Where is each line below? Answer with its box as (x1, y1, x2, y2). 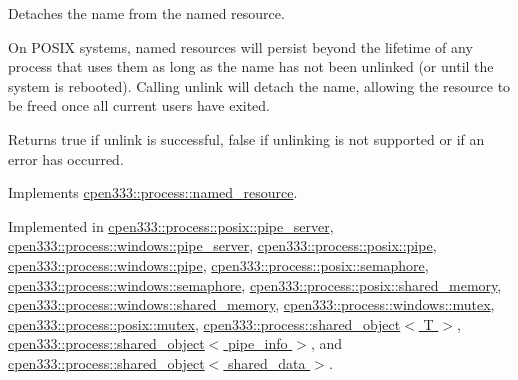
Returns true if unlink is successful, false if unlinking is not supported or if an (8, 128, 485, 149)
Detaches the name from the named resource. (8, 3, 285, 23)
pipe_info (228, 333, 288, 354)
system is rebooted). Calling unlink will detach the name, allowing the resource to (8, 75, 511, 96)
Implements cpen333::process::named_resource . (8, 182, 298, 203)
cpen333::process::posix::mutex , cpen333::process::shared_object (8, 313, 401, 334)
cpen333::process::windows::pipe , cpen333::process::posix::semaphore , (8, 254, 429, 275)
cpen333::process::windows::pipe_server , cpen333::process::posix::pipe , (8, 235, 437, 256)
